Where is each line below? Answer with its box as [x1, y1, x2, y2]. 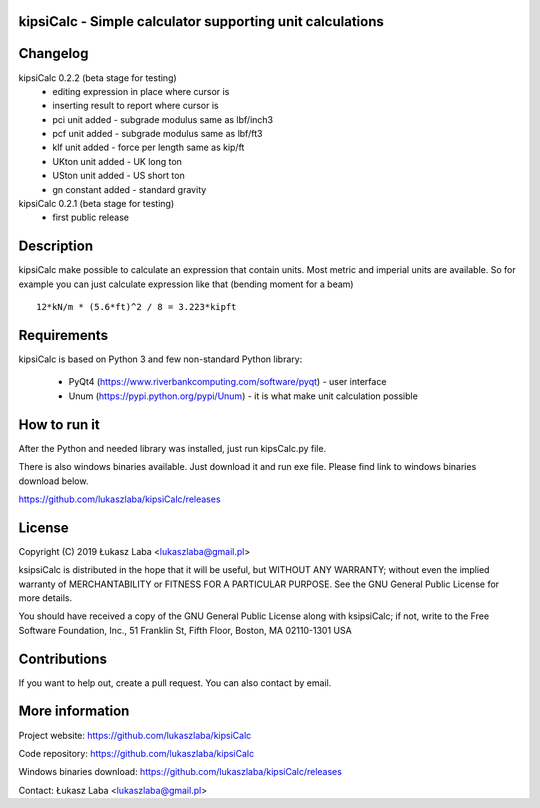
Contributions [18, 650, 107, 667]
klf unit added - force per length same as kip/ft [52, 141, 245, 154]
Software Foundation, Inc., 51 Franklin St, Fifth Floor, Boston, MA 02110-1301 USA [18, 624, 352, 636]
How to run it [18, 416, 100, 433]
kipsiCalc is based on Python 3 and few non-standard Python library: [18, 353, 303, 365]
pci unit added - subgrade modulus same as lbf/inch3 [52, 113, 274, 125]
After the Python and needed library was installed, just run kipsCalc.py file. [18, 442, 327, 454]
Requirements [18, 326, 109, 344]
